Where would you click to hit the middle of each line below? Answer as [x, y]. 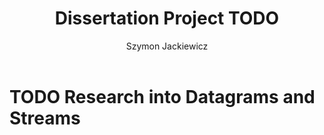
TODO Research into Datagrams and [162, 96]
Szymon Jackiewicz [167, 46]
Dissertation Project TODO [167, 18]
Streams [45, 118]
